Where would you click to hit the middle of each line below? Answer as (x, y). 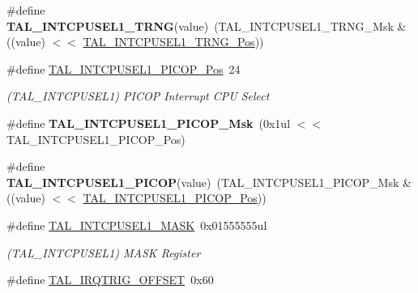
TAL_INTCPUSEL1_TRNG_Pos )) (173, 42)
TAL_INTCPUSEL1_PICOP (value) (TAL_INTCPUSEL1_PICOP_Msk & (209, 182)
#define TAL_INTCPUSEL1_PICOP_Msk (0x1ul (149, 123)
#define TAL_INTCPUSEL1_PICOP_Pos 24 (124, 68)
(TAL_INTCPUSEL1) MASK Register (104, 252)
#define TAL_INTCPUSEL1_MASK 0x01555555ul (137, 225)
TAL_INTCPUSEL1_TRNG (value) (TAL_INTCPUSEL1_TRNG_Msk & (207, 25)
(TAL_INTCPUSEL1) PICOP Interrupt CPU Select (138, 96)
